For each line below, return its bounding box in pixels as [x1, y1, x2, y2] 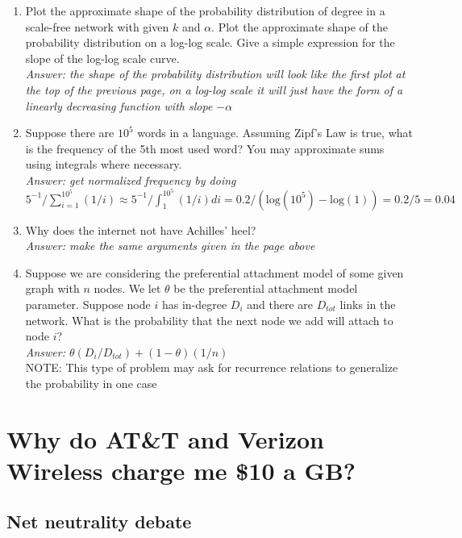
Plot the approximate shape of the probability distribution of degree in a [25, 2, 385, 19]
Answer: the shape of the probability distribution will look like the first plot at [25, 65, 406, 82]
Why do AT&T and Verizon [6, 422, 324, 455]
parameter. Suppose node [25, 295, 151, 312]
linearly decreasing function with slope [25, 97, 213, 114]
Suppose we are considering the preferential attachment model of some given [25, 264, 404, 281]
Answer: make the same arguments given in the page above [25, 237, 315, 254]
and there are [247, 295, 313, 312]
